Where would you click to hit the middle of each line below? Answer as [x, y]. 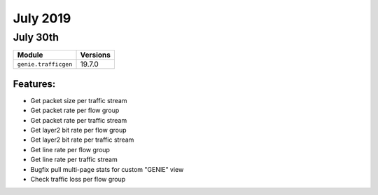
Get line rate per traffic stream [74, 160]
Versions [96, 55]
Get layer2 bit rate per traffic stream [82, 140]
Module [30, 55]
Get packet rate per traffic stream [79, 120]
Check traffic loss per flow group [78, 180]
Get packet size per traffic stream [79, 100]
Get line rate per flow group [70, 149]
